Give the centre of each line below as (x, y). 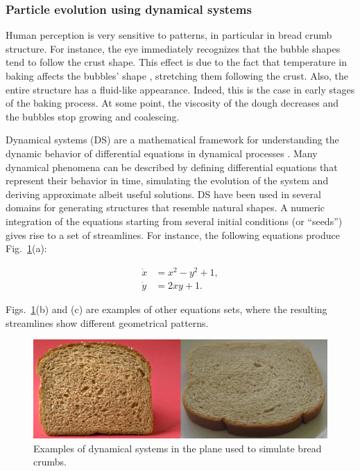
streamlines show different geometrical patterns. (107, 322)
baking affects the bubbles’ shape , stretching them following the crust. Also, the (177, 75)
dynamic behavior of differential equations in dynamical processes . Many (162, 153)
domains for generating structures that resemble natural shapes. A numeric (165, 207)
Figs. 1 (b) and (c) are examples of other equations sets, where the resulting (166, 309)
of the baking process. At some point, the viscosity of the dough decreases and (172, 103)
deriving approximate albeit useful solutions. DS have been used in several (163, 194)
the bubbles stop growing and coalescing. (93, 116)
